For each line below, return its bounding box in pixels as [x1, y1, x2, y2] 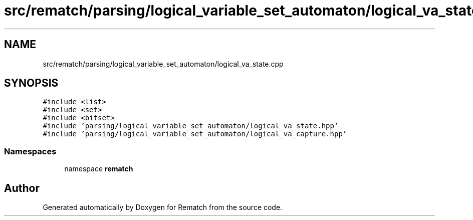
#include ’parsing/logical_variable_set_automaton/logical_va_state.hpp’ [43, 122, 339, 130]
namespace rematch [64, 164, 133, 173]
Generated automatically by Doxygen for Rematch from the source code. [43, 203, 283, 212]
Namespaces [4, 146, 57, 156]
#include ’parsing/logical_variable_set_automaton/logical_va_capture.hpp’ [43, 130, 347, 138]
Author [4, 181, 40, 194]
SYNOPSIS [4, 77, 59, 90]
